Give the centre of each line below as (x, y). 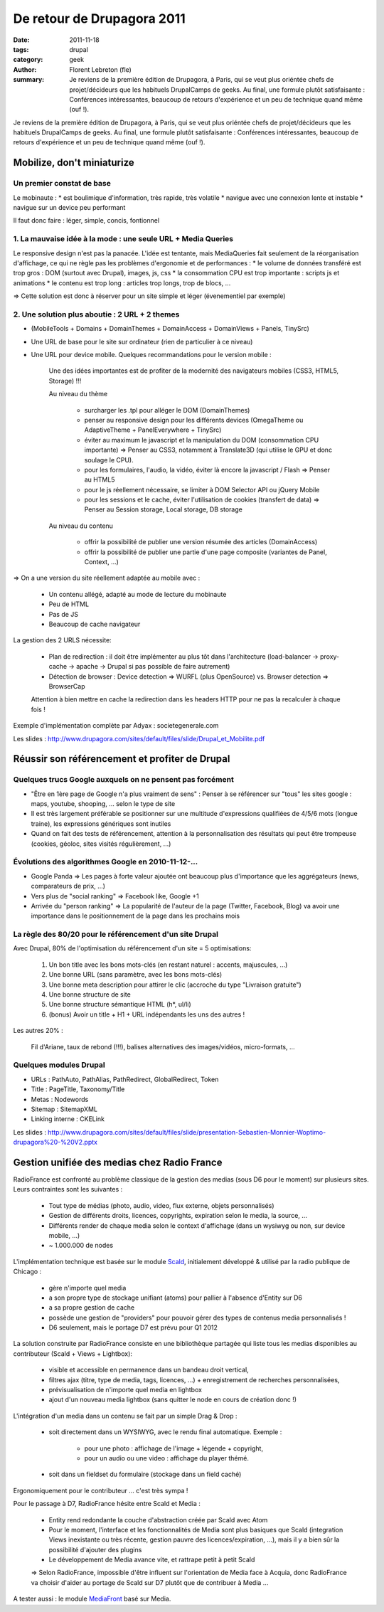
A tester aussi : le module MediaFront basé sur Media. (92, 1599)
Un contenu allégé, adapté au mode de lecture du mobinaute (138, 594)
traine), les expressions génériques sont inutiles (101, 823)
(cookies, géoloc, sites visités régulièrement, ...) (101, 844)
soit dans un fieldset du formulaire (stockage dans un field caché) (145, 1474)
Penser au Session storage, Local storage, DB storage (164, 509)
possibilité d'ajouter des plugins (95, 1549)
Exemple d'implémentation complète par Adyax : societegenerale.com (116, 726)
